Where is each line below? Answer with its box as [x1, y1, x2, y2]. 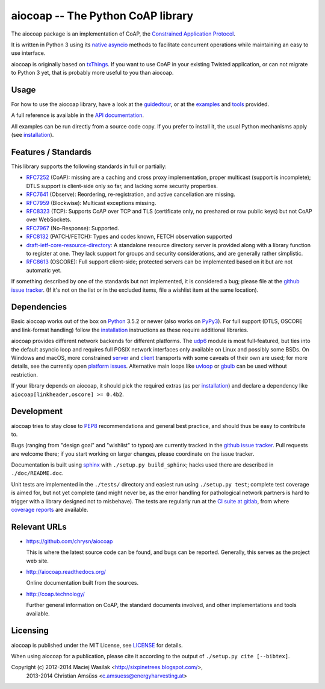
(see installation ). [11, 131, 54, 139]
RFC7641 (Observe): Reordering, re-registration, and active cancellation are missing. [26, 190, 236, 198]
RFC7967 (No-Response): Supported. [26, 224, 120, 231]
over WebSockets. [26, 216, 72, 223]
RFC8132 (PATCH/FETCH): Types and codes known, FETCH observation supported [26, 233, 232, 241]
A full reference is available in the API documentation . [11, 112, 144, 119]
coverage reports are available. [11, 506, 88, 514]
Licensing [11, 626, 49, 636]
